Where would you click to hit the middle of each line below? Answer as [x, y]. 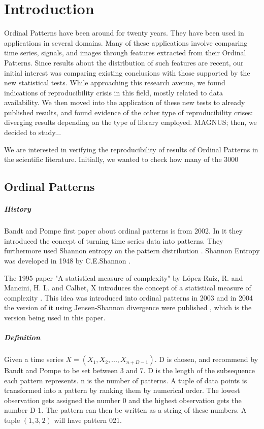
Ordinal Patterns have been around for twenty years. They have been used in [124, 33]
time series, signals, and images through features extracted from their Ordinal [125, 53]
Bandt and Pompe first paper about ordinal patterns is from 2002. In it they [123, 231]
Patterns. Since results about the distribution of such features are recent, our [124, 62]
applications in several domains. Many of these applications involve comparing [126, 42]
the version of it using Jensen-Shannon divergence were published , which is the [128, 307]
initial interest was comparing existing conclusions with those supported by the [127, 72]
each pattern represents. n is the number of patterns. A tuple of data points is [126, 380]
